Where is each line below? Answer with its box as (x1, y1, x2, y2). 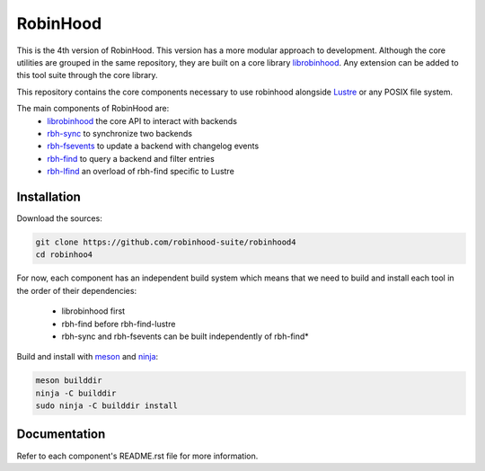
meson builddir (35, 376, 102, 386)
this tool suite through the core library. (16, 70, 158, 81)
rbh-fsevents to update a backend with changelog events (47, 140, 260, 152)
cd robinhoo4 (35, 250, 93, 260)
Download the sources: (16, 212, 102, 224)
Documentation (16, 427, 106, 442)
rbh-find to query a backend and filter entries (47, 153, 215, 164)
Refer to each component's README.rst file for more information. (16, 450, 259, 461)
